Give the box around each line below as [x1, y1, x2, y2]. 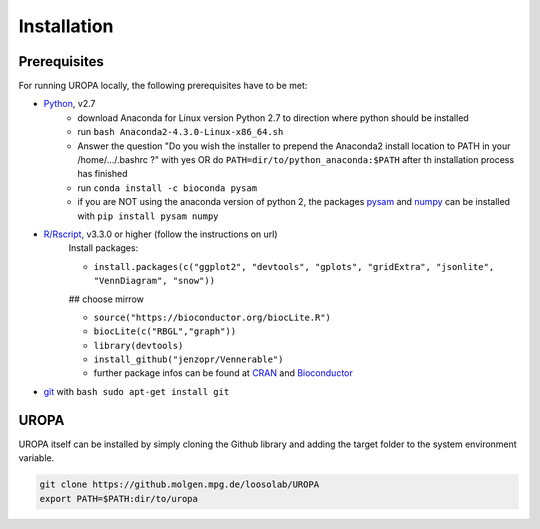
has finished [77, 168, 129, 180]
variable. [18, 452, 55, 464]
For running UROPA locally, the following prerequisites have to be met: [18, 80, 308, 92]
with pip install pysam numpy [77, 210, 219, 222]
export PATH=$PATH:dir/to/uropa [39, 493, 199, 504]
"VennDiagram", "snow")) [93, 275, 215, 287]
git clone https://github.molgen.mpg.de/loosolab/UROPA [39, 479, 320, 490]
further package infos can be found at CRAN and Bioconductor [93, 367, 354, 379]
